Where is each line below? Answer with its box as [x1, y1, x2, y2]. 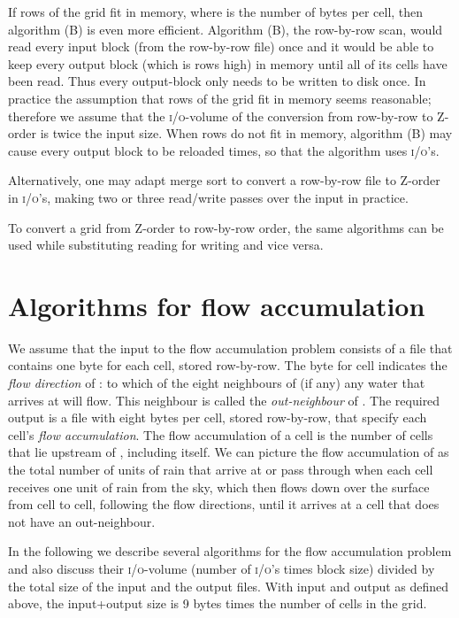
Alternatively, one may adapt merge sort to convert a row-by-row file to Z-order [8, 171, 440, 189]
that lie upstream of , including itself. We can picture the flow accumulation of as [8, 443, 449, 461]
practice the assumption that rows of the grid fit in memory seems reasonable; [8, 89, 432, 107]
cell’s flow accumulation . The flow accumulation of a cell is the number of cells [8, 425, 433, 444]
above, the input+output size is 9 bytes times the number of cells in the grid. [8, 594, 427, 613]
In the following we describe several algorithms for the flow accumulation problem [8, 542, 452, 560]
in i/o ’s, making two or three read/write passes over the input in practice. [8, 188, 409, 206]
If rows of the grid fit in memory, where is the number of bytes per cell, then [8, 3, 424, 20]
